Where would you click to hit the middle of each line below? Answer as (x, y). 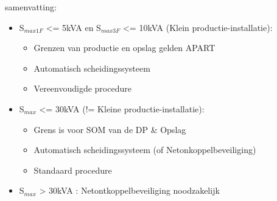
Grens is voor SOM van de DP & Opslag (110, 129)
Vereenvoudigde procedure (82, 88)
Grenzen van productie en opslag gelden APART (124, 48)
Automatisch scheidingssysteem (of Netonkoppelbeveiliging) (145, 150)
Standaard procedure (73, 170)
